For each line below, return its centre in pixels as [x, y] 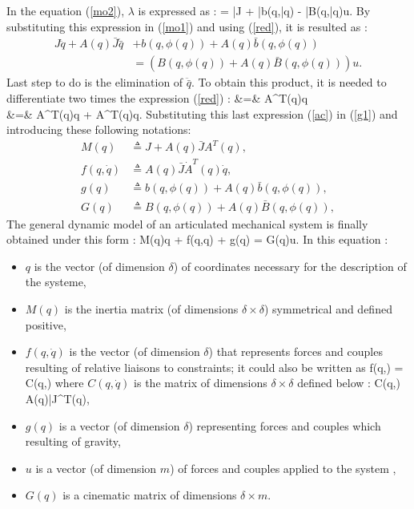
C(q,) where [54, 383]
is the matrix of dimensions [201, 383]
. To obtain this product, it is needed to [289, 82]
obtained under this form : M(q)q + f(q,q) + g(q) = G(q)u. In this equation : [197, 239]
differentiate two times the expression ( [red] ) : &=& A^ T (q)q [157, 98]
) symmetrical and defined [328, 309]
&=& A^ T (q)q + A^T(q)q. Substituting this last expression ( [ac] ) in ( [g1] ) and [202, 113]
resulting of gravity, [73, 441]
